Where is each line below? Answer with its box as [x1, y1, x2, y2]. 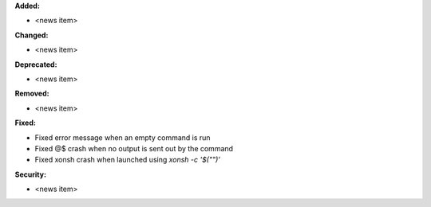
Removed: [14, 88, 49, 99]
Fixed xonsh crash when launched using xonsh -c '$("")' [34, 155, 221, 165]
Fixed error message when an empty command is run [34, 132, 211, 143]
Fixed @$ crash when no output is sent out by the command [34, 143, 234, 153]
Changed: [14, 30, 49, 40]
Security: [14, 170, 47, 179]
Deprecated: [14, 60, 57, 69]
